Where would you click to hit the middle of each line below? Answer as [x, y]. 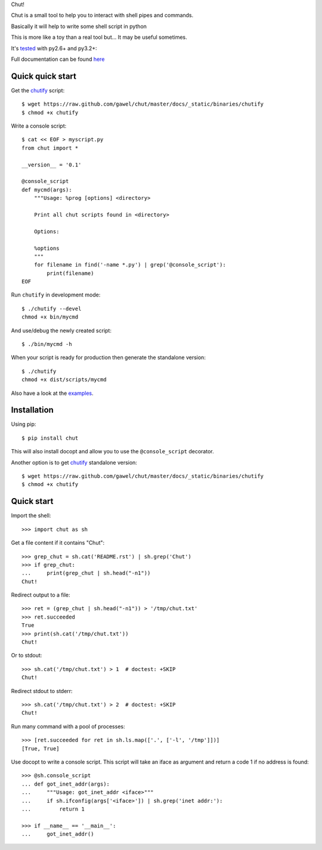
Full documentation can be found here [58, 59]
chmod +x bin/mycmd [50, 317]
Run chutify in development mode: [56, 295]
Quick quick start [44, 76]
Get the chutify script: [38, 90]
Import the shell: [31, 515]
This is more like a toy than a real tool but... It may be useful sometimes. [99, 37]
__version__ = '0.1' [52, 165]
